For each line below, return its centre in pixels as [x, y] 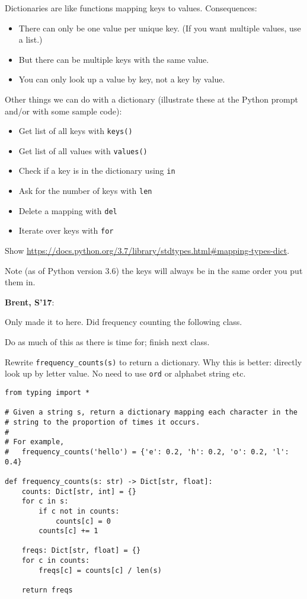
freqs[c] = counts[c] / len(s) [100, 570]
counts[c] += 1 [68, 531]
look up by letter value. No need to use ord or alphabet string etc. [125, 373]
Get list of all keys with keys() [76, 131]
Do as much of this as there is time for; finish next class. [107, 342]
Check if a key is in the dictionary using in [97, 171]
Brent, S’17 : [30, 302]
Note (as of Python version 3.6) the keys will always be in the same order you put [154, 270]
